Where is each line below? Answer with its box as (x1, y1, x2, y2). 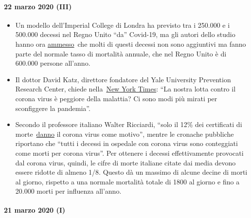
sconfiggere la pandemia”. (15, 103, 90, 113)
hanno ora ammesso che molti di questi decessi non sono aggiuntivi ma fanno (15, 38, 246, 49)
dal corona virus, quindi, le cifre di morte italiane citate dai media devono (15, 157, 236, 167)
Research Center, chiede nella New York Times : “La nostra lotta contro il (15, 84, 236, 94)
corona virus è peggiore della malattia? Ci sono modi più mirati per (15, 93, 217, 103)
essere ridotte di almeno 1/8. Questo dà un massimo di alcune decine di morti (15, 167, 248, 177)
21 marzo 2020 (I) (4, 205, 66, 215)
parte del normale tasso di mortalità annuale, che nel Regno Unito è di (15, 48, 227, 58)
